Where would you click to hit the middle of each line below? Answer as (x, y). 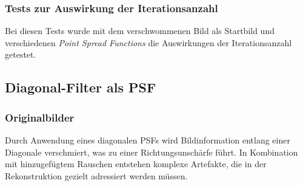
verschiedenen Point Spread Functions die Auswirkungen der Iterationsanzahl (148, 42)
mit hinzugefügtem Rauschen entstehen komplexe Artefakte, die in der (136, 164)
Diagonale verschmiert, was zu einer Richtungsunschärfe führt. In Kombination (151, 152)
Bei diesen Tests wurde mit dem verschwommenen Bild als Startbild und (140, 31)
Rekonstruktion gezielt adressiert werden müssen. (96, 175)
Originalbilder (40, 117)
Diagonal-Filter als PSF (81, 87)
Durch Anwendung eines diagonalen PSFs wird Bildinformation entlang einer (148, 140)
